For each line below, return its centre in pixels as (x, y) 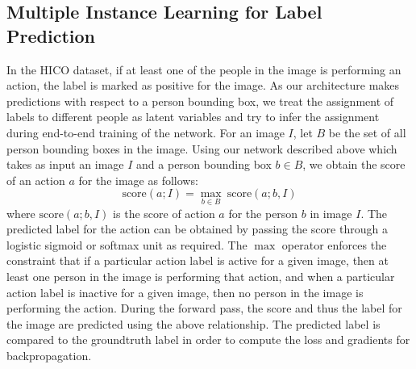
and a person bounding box (204, 164)
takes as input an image (65, 164)
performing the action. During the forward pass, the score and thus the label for (204, 308)
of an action (36, 180)
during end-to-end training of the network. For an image (146, 132)
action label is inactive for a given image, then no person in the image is (185, 292)
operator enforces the (334, 244)
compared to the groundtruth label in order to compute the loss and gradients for (208, 340)
